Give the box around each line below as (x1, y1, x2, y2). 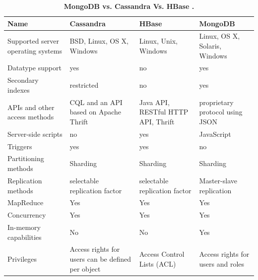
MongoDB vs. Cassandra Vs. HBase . (64, 1, 194, 11)
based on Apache (69, 107, 122, 117)
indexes (7, 84, 30, 95)
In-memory (7, 222, 41, 232)
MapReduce (7, 197, 44, 208)
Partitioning (7, 153, 44, 164)
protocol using (199, 107, 243, 117)
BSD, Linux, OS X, (69, 36, 129, 46)
